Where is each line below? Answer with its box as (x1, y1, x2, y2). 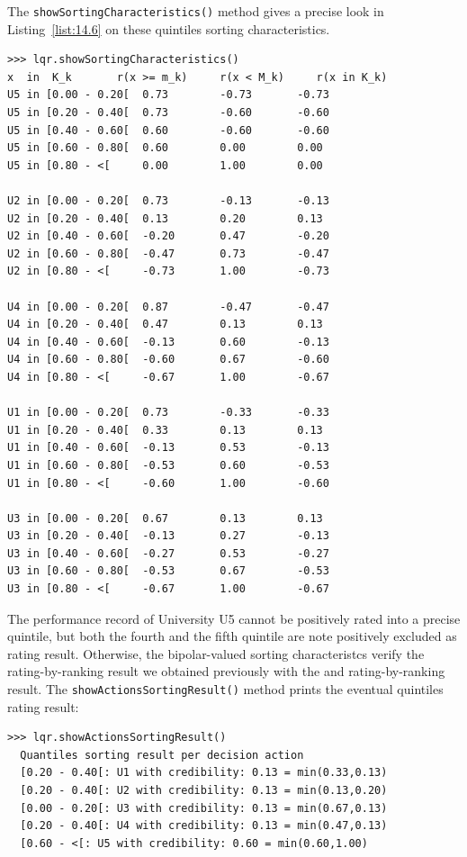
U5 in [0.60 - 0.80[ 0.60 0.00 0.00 (7, 141, 323, 155)
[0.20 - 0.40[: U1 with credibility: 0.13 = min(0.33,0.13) (20, 766, 388, 780)
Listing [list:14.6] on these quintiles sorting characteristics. (7, 19, 330, 38)
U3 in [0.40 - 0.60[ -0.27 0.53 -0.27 (7, 546, 329, 560)
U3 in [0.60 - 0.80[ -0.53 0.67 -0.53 (7, 564, 329, 578)
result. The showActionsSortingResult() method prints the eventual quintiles (7, 680, 444, 699)
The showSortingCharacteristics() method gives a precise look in (7, 2, 384, 20)
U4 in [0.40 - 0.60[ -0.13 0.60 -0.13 (7, 335, 329, 348)
